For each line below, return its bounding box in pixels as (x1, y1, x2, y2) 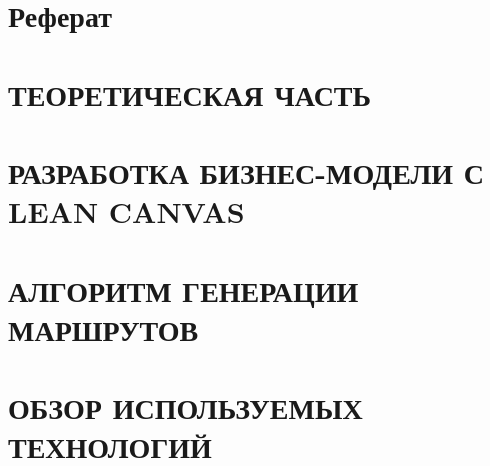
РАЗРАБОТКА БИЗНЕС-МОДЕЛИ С (8, 151, 485, 192)
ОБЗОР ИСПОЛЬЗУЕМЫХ (8, 387, 363, 428)
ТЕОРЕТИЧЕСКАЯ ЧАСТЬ (8, 73, 372, 114)
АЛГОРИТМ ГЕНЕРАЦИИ (8, 269, 359, 310)
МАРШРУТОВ (8, 308, 199, 349)
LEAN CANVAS (8, 191, 245, 232)
